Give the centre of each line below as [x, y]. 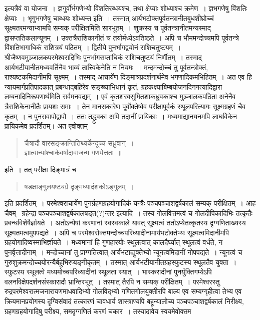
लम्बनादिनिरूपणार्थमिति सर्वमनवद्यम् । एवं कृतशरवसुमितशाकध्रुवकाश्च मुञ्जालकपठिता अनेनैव [120, 96]
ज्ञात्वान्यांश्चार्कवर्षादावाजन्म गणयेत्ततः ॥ [73, 152]
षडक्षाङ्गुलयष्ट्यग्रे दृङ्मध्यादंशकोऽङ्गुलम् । [79, 186]
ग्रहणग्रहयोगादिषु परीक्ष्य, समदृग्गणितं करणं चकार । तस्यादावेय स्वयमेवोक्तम [98, 311]
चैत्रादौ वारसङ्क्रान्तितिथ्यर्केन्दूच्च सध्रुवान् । [79, 142]
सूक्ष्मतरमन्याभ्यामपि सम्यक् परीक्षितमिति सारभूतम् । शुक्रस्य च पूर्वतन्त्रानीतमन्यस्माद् [108, 28]
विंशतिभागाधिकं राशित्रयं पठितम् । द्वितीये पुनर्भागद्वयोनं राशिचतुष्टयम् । [93, 47]
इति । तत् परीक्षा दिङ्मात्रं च [41, 169]
